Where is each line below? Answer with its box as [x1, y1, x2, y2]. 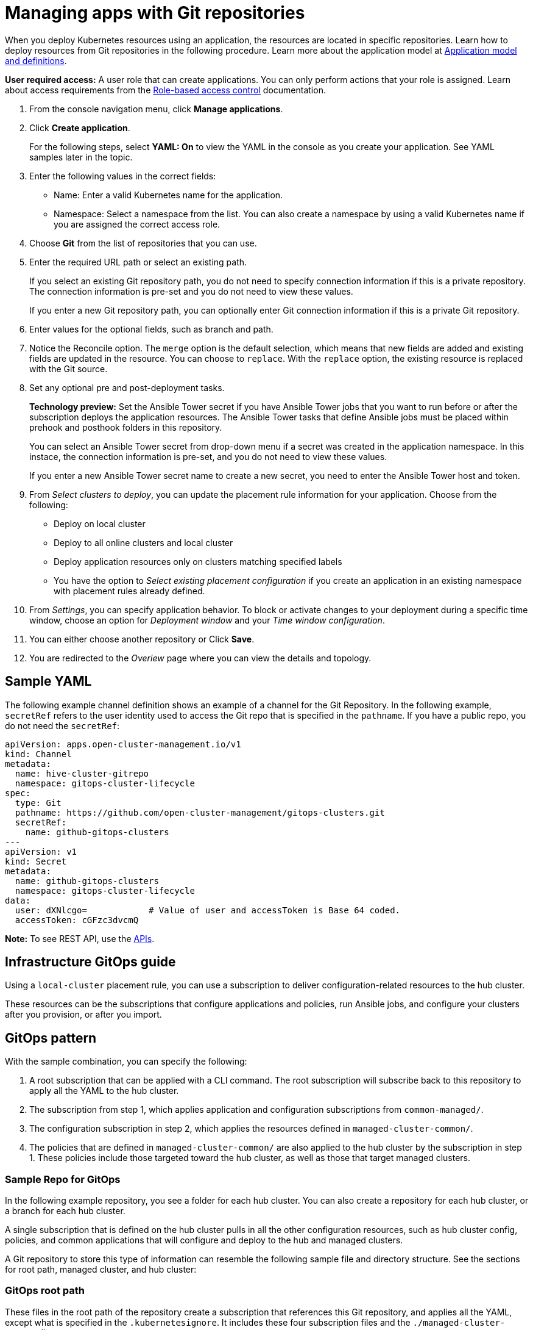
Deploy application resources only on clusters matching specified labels [54, 556, 342, 567]
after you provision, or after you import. [5, 1009, 162, 1020]
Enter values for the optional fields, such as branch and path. [29, 323, 274, 334]
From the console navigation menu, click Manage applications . [29, 103, 283, 114]
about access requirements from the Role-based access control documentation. [5, 84, 326, 95]
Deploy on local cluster [54, 518, 146, 529]
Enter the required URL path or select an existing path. [29, 256, 247, 267]
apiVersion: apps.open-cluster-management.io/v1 [5, 739, 241, 749]
